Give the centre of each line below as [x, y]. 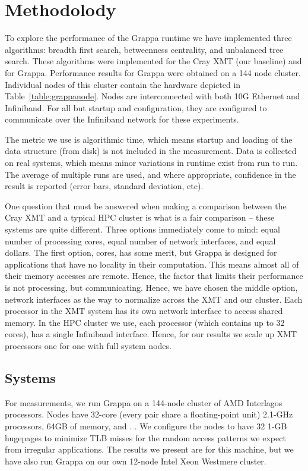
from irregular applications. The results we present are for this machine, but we [149, 449]
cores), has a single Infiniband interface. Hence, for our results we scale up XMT [151, 334]
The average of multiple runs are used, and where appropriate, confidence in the [150, 174]
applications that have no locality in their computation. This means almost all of [152, 264]
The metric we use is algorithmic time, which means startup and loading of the [149, 139]
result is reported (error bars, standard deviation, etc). [104, 186]
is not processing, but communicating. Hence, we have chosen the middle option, [151, 287]
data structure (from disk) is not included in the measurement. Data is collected [151, 151]
